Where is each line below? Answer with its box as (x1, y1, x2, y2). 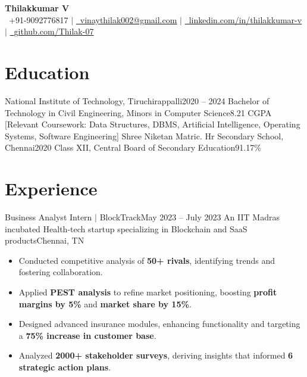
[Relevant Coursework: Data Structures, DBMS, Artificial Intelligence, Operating (5, 118, 300, 130)
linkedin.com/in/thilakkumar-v (189, 13, 302, 26)
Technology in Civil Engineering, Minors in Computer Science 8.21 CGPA (5, 106, 272, 119)
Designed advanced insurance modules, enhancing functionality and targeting (18, 317, 300, 330)
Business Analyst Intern (5, 211, 92, 223)
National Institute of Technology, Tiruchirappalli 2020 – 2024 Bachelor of (5, 94, 270, 107)
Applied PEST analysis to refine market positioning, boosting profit (18, 285, 277, 298)
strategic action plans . (18, 360, 111, 373)
